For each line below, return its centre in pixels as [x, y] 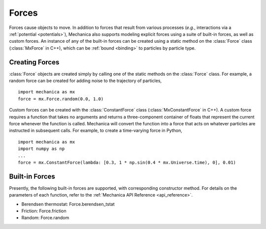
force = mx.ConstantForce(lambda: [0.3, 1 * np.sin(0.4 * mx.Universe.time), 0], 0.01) [127, 162]
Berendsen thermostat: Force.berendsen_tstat [68, 204]
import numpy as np [41, 149]
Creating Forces [34, 62]
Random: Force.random [45, 218]
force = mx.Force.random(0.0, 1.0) [61, 99]
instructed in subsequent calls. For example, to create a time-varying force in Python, [96, 131]
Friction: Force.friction [44, 211]
